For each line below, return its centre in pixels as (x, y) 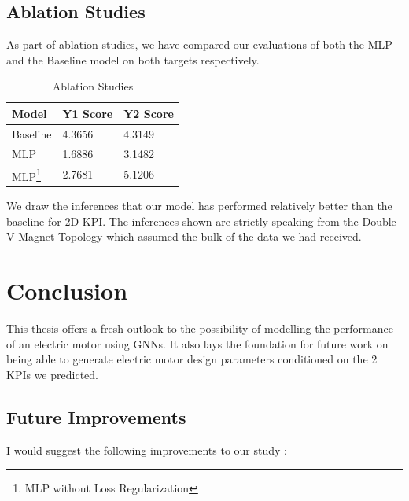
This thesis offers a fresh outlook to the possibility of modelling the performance (200, 328)
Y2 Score (149, 113)
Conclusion (67, 291)
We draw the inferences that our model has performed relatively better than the (199, 206)
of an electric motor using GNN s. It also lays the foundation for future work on (197, 343)
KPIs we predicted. (52, 374)
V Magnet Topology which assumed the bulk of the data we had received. (184, 236)
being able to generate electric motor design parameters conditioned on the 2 (192, 359)
